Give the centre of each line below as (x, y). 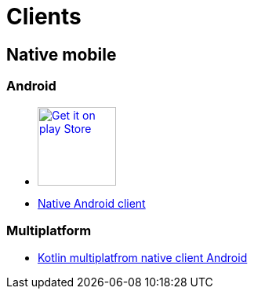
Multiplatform (49, 230)
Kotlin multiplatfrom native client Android (143, 258)
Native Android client (92, 203)
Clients (44, 17)
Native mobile (62, 54)
